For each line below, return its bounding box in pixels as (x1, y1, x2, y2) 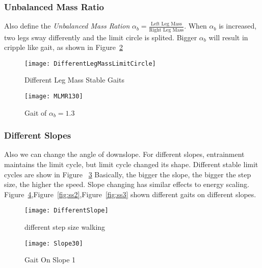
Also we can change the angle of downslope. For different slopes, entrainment (4, 149, 245, 159)
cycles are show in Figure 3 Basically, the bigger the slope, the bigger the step (4, 169, 251, 179)
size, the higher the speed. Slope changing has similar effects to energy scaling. (4, 179, 249, 190)
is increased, (219, 20, 257, 31)
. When (184, 20, 207, 31)
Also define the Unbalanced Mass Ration (4, 20, 130, 31)
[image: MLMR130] (24, 92, 83, 100)
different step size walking (24, 222, 106, 232)
